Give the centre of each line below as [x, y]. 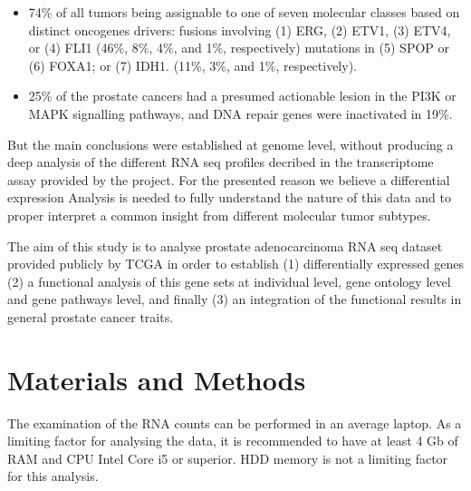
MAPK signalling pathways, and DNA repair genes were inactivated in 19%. [240, 113]
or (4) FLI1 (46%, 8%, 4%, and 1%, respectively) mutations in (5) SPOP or [239, 48]
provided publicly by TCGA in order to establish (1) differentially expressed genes [235, 264]
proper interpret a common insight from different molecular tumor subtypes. [219, 215]
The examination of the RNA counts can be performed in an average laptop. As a [235, 422]
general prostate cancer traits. [91, 316]
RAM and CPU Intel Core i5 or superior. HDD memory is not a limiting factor [228, 458]
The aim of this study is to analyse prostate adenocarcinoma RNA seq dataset [225, 245]
